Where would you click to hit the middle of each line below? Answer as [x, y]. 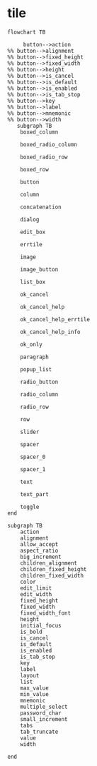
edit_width [36, 594]
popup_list [36, 369]
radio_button [39, 382]
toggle [30, 507]
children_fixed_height [53, 569]
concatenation [41, 207]
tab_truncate [39, 732]
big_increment [41, 557]
